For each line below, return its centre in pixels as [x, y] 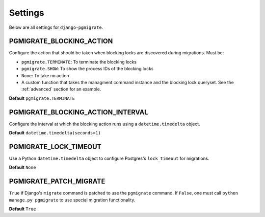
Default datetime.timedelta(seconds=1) [55, 133]
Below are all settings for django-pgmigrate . [56, 27]
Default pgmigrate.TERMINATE [42, 98]
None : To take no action [45, 75]
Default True [23, 209]
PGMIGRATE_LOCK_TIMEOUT [55, 147]
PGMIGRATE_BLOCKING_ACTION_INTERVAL [79, 112]
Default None [23, 167]
